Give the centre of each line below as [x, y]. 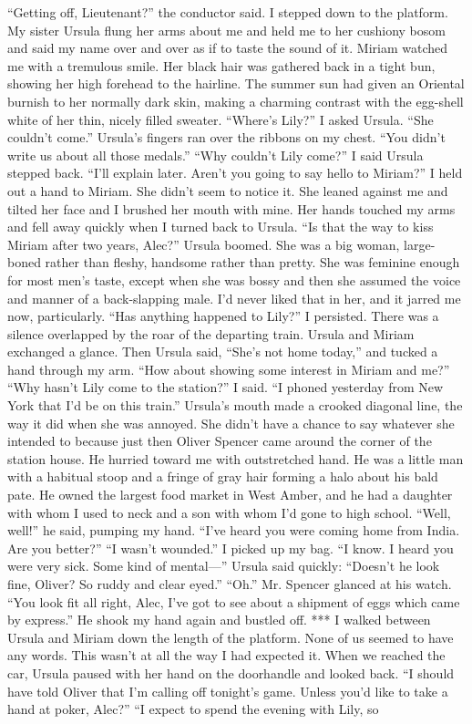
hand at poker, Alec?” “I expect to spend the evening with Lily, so [193, 709]
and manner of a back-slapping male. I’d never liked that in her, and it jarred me [234, 298]
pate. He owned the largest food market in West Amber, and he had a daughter [230, 495]
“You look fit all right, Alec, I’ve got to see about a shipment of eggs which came [234, 601]
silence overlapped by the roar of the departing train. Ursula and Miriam [211, 333]
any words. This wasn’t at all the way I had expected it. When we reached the [226, 655]
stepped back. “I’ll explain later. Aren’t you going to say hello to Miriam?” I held [235, 173]
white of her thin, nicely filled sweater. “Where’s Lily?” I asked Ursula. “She [221, 119]
